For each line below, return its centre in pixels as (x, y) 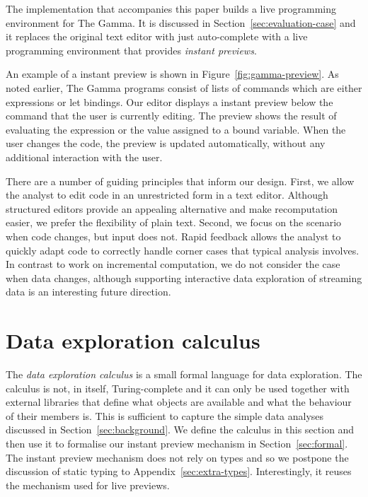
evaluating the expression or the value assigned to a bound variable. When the (176, 129)
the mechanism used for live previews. (88, 485)
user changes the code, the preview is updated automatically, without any (166, 143)
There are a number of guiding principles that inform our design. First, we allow (180, 181)
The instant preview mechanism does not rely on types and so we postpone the (177, 457)
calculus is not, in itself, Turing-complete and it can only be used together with (178, 388)
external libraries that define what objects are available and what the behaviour (179, 402)
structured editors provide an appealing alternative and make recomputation (172, 208)
